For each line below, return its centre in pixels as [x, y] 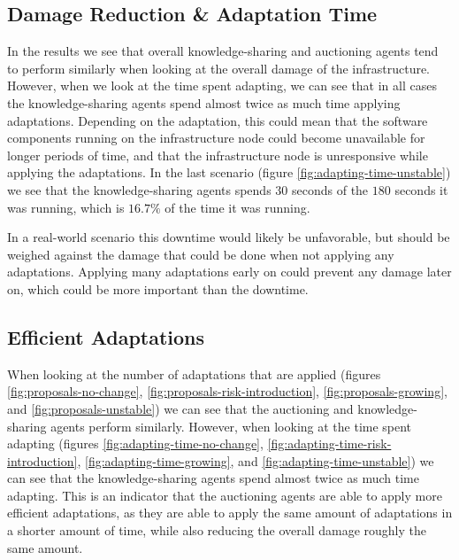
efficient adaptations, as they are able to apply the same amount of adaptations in [230, 513]
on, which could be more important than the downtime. [158, 288]
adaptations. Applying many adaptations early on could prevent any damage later [229, 272]
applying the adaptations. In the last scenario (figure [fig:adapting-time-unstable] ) [229, 172]
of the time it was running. [237, 207]
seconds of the [330, 189]
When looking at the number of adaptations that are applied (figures [194, 373]
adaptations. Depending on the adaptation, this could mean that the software [218, 120]
